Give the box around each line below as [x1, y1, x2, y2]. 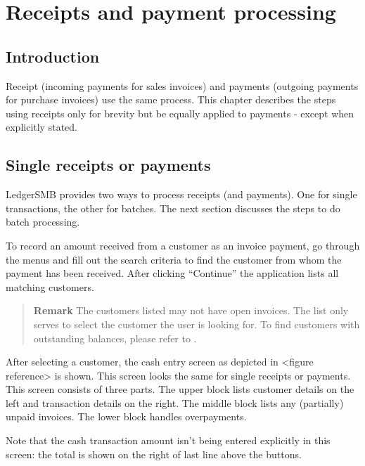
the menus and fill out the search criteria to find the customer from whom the [6, 252, 342, 266]
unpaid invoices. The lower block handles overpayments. [6, 409, 247, 424]
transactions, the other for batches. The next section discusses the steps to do [6, 200, 340, 215]
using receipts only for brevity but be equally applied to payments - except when [6, 105, 354, 120]
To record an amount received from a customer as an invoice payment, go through [6, 238, 360, 252]
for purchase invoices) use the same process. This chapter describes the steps [6, 92, 336, 107]
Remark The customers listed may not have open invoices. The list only [33, 303, 349, 318]
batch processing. [6, 214, 80, 229]
